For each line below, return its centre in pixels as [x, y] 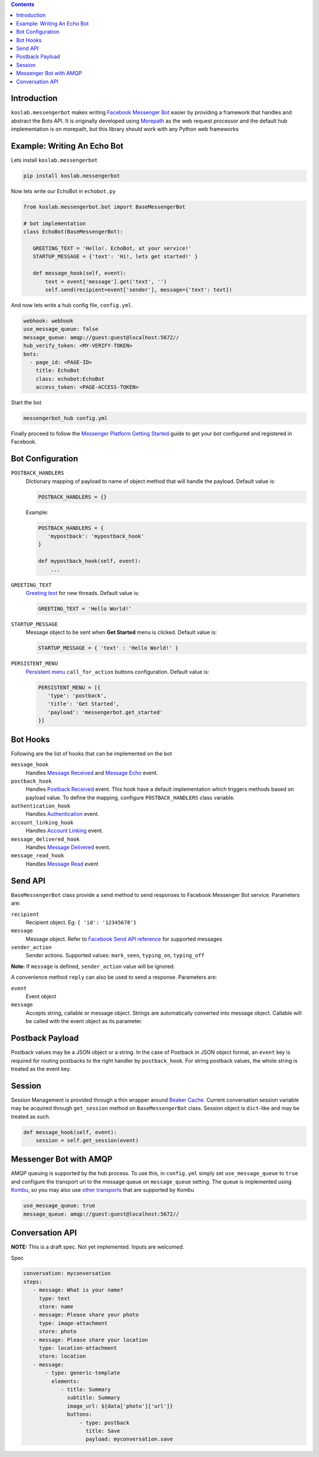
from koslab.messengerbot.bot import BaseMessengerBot [104, 207]
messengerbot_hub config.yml [66, 418]
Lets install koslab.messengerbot [54, 160]
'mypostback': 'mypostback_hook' [96, 536]
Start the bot [26, 403]
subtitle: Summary [94, 1398]
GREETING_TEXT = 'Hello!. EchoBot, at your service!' [112, 248]
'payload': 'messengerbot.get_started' [105, 712]
